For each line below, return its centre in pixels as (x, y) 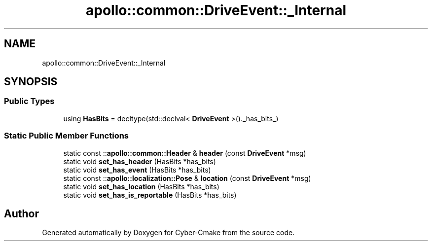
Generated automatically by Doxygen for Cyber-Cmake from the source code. (168, 233)
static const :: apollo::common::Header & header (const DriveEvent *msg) (185, 153)
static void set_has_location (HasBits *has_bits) (141, 186)
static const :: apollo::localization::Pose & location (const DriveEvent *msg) (187, 178)
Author (21, 213)
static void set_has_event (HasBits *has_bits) (137, 170)
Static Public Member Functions (67, 136)
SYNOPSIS (31, 82)
